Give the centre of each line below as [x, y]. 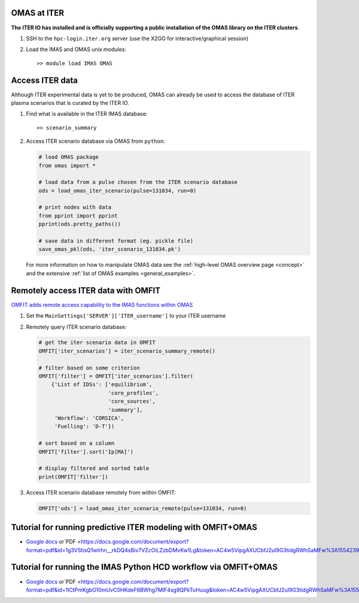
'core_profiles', [133, 393]
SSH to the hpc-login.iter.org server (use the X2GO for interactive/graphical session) [137, 38]
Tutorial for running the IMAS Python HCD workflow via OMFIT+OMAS [144, 567]
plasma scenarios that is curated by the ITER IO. [70, 102]
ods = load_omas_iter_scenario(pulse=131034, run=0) [118, 191]
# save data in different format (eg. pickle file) [116, 241]
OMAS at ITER [38, 13]
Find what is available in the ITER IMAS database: [87, 114]
